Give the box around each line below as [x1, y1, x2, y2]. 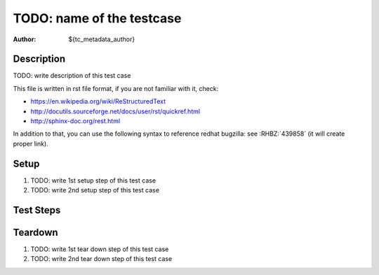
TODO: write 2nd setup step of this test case [30, 186, 159, 195]
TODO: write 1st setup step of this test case [30, 176, 157, 185]
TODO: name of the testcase [13, 10, 182, 26]
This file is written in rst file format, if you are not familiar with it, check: [13, 84, 219, 92]
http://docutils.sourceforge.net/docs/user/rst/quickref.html [30, 107, 200, 115]
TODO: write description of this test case [13, 71, 131, 80]
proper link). [13, 139, 48, 148]
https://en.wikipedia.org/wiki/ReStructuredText [30, 97, 166, 106]
